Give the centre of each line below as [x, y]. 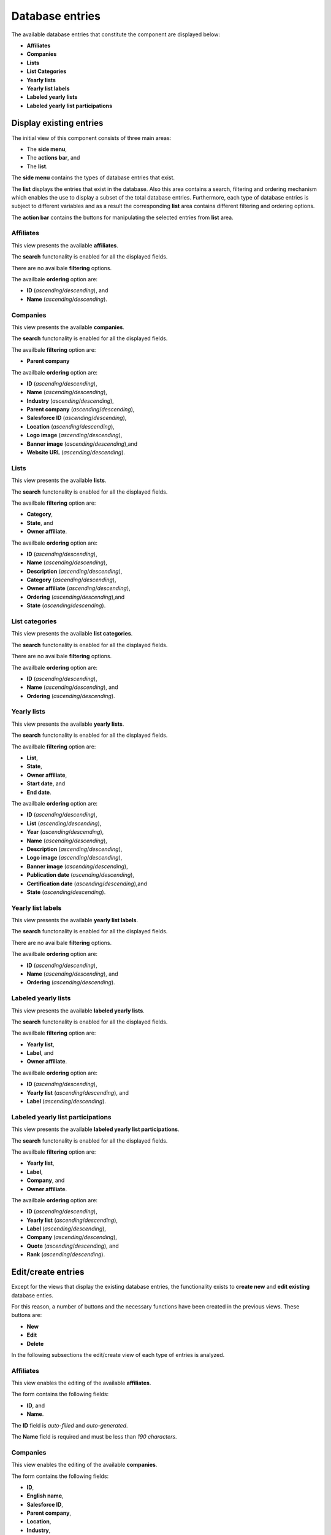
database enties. [32, 1295]
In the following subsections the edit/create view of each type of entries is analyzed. [118, 1354]
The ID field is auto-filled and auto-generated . [70, 1425]
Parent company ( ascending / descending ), [81, 410]
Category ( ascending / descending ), [71, 580]
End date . [39, 792]
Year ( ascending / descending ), [65, 832]
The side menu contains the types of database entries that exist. [93, 177]
